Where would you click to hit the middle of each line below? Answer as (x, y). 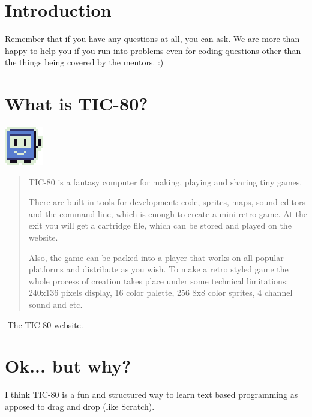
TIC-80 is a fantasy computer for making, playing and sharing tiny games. (165, 181)
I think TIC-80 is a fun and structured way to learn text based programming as (151, 394)
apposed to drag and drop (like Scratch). (80, 406)
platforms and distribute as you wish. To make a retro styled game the (158, 269)
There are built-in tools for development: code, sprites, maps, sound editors (167, 202)
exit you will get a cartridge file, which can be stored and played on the (160, 225)
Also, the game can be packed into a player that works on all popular (156, 257)
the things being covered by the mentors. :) (84, 62)
